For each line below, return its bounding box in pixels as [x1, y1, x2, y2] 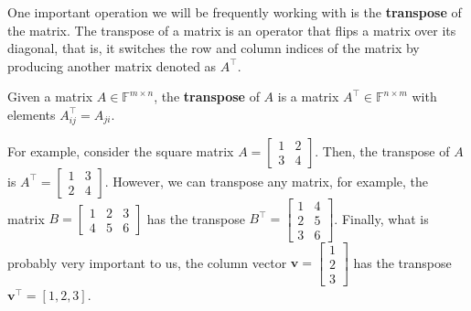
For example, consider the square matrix [7, 141, 234, 160]
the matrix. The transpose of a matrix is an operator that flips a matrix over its [7, 20, 456, 39]
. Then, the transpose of [315, 141, 450, 160]
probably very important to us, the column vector [7, 252, 287, 272]
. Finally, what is [334, 209, 429, 228]
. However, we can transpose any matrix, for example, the [104, 171, 429, 190]
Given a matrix [7, 87, 93, 106]
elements [7, 104, 56, 123]
